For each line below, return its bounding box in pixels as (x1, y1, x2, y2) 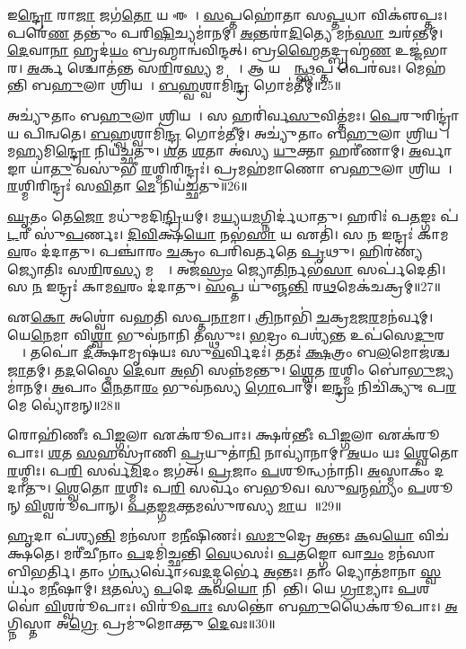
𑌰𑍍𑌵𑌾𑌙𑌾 (421, 141, 453, 160)
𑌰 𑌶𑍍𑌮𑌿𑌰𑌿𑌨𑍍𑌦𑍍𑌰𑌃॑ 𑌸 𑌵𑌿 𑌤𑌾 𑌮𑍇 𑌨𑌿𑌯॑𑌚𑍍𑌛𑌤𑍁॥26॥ (7, 176, 248, 195)
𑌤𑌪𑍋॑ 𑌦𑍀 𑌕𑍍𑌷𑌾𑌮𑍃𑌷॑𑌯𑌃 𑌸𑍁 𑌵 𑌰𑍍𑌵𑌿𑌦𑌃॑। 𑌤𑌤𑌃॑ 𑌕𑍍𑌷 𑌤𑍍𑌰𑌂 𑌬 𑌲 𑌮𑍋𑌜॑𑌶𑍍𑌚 (30, 342, 450, 361)
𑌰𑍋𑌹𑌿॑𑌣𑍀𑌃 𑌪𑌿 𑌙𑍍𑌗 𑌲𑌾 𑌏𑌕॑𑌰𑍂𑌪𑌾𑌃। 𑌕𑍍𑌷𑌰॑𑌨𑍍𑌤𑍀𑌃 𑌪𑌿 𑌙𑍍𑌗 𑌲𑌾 (7, 425, 374, 444)
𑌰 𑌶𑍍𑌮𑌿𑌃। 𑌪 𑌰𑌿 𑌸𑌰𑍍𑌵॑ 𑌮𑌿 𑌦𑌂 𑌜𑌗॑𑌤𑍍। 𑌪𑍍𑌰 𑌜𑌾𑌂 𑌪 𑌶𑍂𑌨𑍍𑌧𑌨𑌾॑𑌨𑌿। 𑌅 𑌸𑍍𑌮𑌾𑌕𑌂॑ (7, 460, 430, 479)
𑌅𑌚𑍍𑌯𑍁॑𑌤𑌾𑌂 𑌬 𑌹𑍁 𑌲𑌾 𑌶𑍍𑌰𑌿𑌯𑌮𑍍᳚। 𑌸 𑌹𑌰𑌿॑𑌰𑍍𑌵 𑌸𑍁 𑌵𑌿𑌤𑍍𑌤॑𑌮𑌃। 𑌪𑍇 (7, 105, 400, 124)
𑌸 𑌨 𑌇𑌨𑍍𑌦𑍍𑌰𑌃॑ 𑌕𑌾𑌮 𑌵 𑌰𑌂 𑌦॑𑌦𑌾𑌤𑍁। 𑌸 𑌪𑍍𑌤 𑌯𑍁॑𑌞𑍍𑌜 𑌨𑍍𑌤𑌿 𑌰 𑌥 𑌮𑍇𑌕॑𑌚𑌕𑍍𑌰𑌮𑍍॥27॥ (7, 277, 441, 296)
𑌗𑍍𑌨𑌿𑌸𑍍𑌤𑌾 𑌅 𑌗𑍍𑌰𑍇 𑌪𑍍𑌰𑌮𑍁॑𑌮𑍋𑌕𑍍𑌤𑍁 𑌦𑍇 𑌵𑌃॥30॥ (7, 614, 276, 633)
